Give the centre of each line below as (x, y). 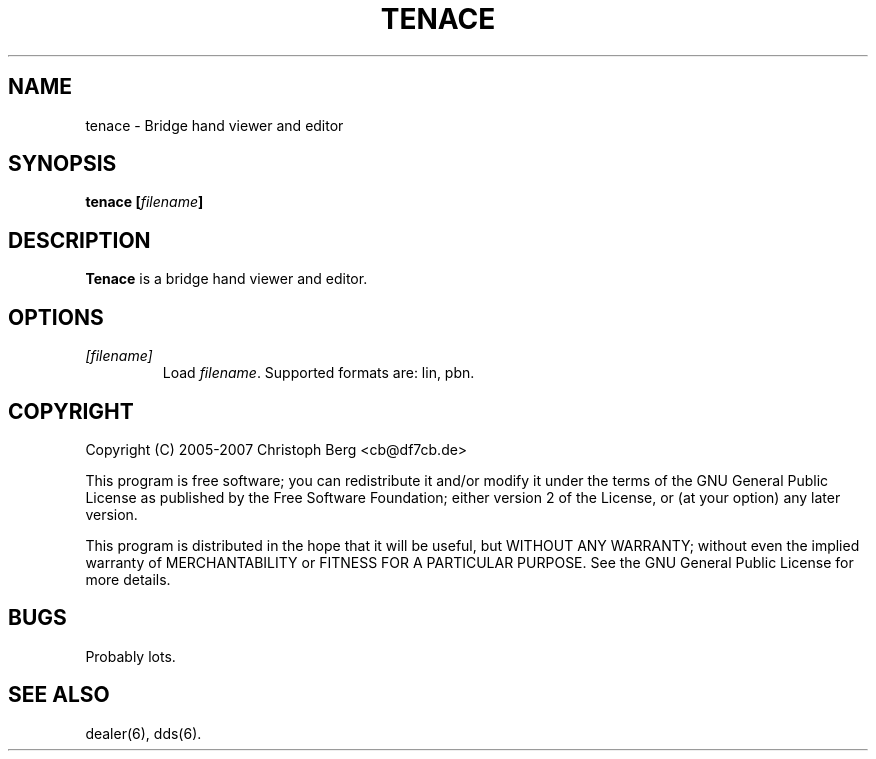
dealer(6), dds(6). (143, 733)
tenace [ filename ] (144, 202)
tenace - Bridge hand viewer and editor (214, 125)
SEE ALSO (59, 695)
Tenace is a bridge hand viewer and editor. (226, 279)
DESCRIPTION (79, 240)
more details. (128, 579)
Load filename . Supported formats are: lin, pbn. (318, 373)
